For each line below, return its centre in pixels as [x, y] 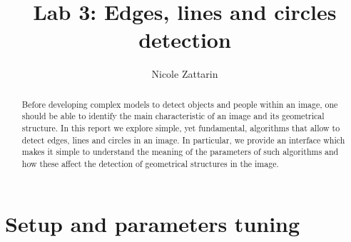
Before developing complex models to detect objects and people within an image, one [180, 104]
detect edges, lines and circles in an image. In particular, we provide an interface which [183, 140]
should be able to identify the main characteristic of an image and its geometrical [173, 116]
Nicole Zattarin [185, 74]
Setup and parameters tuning [153, 223]
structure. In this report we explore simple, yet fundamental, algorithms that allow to [181, 128]
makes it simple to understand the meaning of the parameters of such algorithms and [180, 152]
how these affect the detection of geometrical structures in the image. [150, 163]
